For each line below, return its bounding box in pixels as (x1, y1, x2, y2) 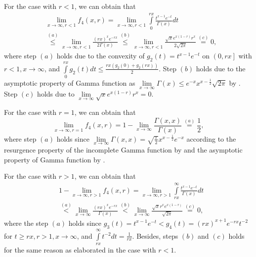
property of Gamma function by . (4, 154, 105, 164)
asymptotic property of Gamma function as (4, 78, 135, 88)
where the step (4, 217, 48, 228)
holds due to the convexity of (56, 51, 145, 61)
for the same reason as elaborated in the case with (4, 244, 156, 255)
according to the (186, 133, 236, 144)
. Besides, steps (132, 230, 178, 241)
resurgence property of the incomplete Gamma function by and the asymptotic (4, 145, 243, 154)
